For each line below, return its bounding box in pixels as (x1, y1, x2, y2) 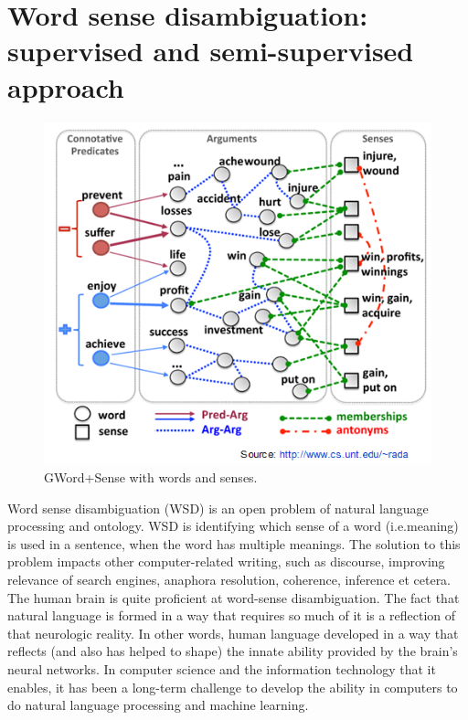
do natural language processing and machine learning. (7, 695, 309, 715)
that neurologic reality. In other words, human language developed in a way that (7, 623, 459, 642)
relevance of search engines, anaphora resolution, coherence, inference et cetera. (7, 569, 452, 588)
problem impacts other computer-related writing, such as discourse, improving (7, 552, 445, 571)
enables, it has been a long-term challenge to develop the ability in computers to (7, 677, 458, 696)
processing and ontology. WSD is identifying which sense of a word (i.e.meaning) (7, 516, 459, 535)
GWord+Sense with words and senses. (44, 467, 258, 486)
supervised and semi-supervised (7, 32, 414, 69)
